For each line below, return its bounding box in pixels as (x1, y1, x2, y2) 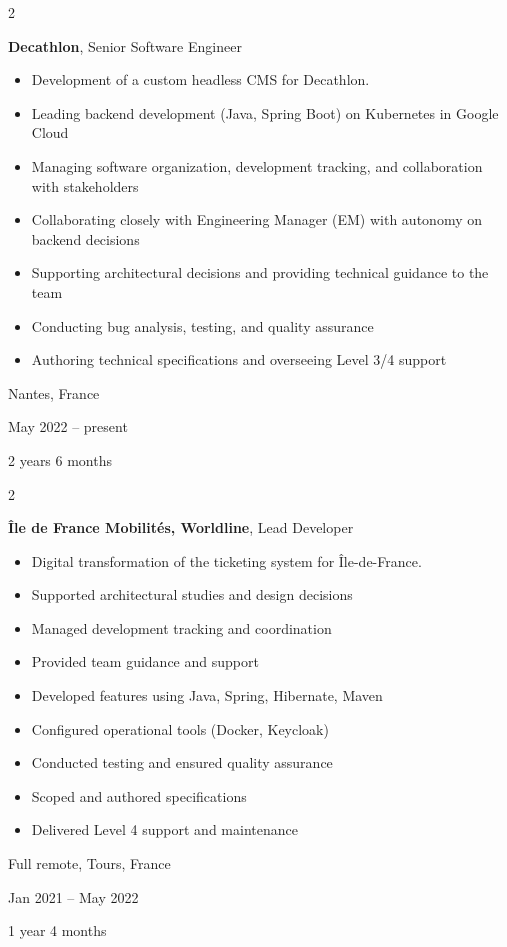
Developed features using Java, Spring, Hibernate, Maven (31, 685, 383, 706)
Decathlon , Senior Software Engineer (8, 35, 242, 56)
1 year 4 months (8, 920, 107, 941)
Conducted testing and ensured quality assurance (31, 752, 333, 773)
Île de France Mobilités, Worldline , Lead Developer (8, 517, 354, 538)
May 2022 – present (8, 416, 128, 437)
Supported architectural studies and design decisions (31, 584, 353, 605)
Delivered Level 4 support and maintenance (31, 819, 298, 840)
